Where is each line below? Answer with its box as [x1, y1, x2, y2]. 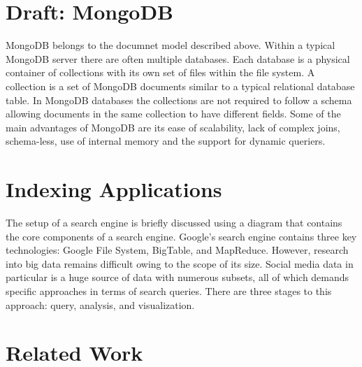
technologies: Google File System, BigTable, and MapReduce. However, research [6, 243, 349, 257]
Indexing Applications [6, 175, 222, 203]
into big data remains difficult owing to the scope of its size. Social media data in [6, 256, 354, 271]
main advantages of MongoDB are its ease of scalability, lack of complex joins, [6, 120, 340, 134]
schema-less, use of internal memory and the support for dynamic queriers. [6, 134, 326, 148]
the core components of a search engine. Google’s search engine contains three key [6, 229, 357, 243]
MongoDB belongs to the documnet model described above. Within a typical [6, 38, 335, 52]
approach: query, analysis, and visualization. [6, 297, 195, 312]
